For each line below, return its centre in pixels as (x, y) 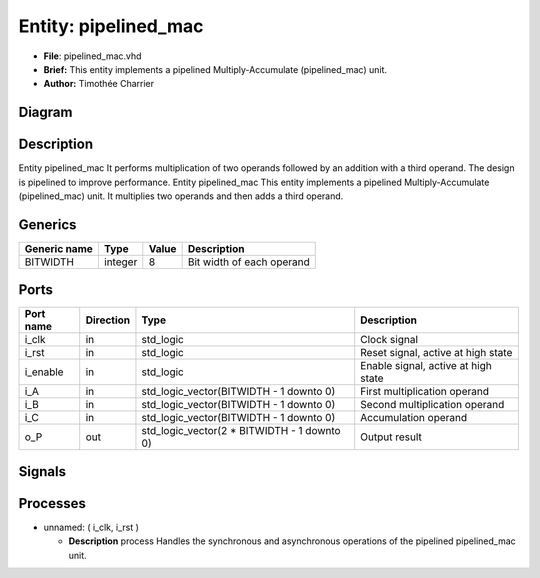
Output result (391, 437)
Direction (108, 320)
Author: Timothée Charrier (99, 84)
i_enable (44, 372)
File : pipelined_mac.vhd (92, 56)
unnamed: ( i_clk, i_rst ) (91, 527)
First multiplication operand (425, 392)
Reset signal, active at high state (436, 353)
